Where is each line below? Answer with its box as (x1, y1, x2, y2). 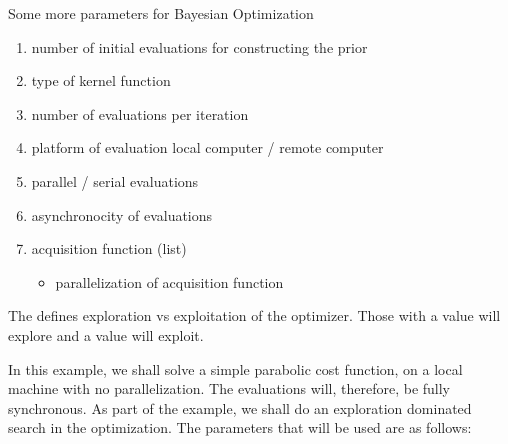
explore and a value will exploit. (8, 324, 204, 345)
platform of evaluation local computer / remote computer (31, 137, 384, 158)
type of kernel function (31, 70, 171, 91)
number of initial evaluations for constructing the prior (31, 36, 368, 57)
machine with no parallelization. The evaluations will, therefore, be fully (8, 378, 451, 399)
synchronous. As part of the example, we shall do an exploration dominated (8, 397, 472, 418)
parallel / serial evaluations (31, 170, 199, 191)
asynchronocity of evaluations (31, 204, 213, 225)
